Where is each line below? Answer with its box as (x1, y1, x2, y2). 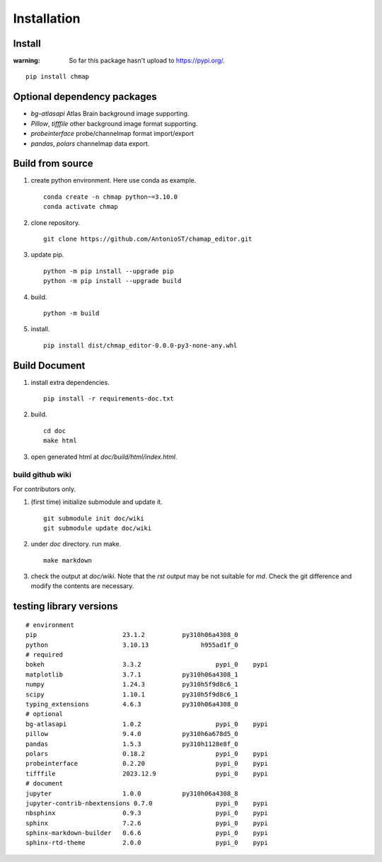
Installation (13, 11, 81, 26)
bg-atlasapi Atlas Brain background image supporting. (30, 110, 190, 118)
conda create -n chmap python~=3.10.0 (43, 192, 178, 201)
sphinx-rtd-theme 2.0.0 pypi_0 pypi (25, 839, 268, 847)
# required (25, 651, 64, 659)
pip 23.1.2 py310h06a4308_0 (25, 631, 238, 639)
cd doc (43, 427, 66, 435)
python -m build (43, 309, 100, 317)
